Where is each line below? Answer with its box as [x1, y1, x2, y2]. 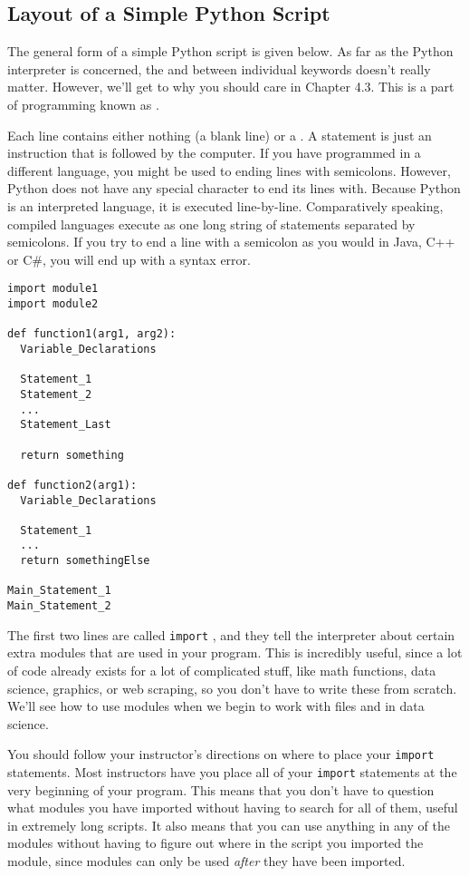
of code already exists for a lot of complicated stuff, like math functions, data [7, 661, 436, 680]
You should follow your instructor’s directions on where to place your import [7, 745, 435, 764]
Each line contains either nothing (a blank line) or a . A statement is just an [7, 125, 432, 144]
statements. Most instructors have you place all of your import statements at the [7, 763, 457, 782]
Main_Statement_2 [7, 599, 111, 613]
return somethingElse [20, 554, 150, 568]
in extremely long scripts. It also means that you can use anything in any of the [7, 815, 450, 834]
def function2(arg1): [7, 478, 138, 492]
